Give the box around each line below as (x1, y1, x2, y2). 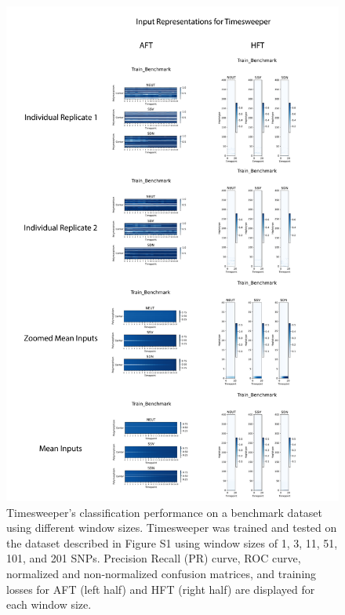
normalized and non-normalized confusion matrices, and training (6, 566, 317, 582)
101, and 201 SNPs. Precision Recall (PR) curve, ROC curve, (6, 550, 301, 566)
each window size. (6, 596, 92, 613)
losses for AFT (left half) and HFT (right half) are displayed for (6, 580, 315, 597)
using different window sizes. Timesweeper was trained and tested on (6, 519, 337, 536)
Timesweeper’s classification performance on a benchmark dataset (6, 504, 323, 520)
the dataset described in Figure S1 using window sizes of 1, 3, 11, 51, (6, 534, 338, 551)
